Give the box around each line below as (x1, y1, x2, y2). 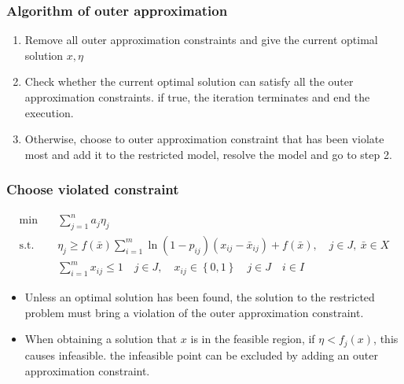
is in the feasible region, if (190, 330, 315, 347)
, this (373, 330, 398, 347)
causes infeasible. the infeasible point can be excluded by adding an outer (24, 346, 378, 363)
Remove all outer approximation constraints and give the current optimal (24, 31, 378, 48)
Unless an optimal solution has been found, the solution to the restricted (24, 289, 375, 305)
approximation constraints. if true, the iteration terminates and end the (24, 89, 370, 105)
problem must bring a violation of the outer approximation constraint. (24, 304, 364, 320)
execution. (24, 104, 74, 120)
